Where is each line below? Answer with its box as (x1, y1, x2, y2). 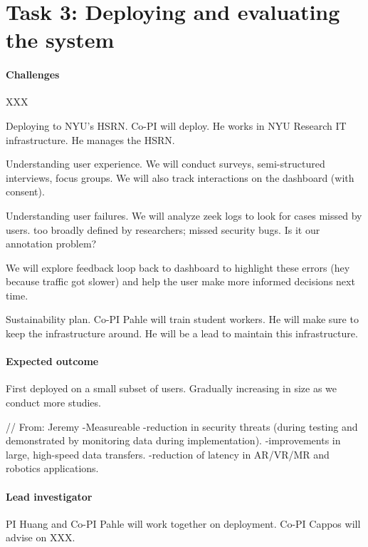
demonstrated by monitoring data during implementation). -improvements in (6, 433, 341, 448)
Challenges (6, 67, 60, 82)
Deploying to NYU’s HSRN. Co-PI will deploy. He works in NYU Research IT (6, 118, 347, 133)
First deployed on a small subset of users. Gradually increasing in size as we (6, 381, 337, 396)
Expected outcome (6, 354, 99, 369)
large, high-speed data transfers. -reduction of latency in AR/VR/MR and (6, 446, 330, 461)
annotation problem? (6, 236, 97, 251)
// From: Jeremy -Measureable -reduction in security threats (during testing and (6, 419, 358, 434)
